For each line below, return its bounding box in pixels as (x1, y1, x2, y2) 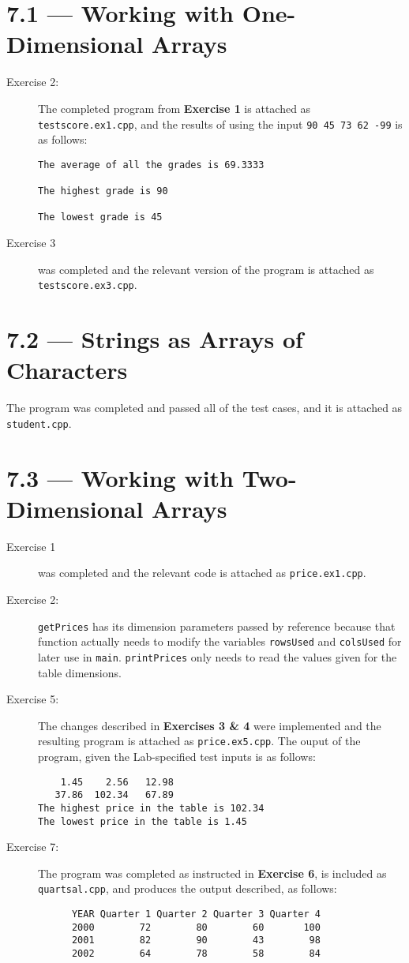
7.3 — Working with (6, 461, 235, 493)
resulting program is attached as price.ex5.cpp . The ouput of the (38, 733, 361, 749)
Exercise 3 (6, 234, 56, 251)
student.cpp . (6, 414, 72, 431)
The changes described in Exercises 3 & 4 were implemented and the (38, 717, 381, 733)
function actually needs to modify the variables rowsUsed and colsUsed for (38, 633, 402, 650)
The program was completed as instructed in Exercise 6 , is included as (38, 864, 387, 881)
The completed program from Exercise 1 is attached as (38, 99, 311, 116)
